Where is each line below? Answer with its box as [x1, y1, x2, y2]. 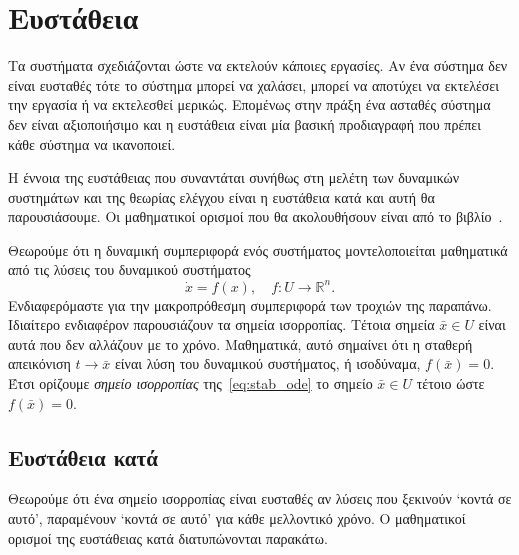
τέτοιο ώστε [416, 372, 485, 393]
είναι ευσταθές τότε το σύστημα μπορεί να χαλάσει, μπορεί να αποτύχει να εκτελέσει [8, 74, 500, 95]
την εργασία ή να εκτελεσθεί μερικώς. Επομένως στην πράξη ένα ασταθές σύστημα [8, 94, 491, 115]
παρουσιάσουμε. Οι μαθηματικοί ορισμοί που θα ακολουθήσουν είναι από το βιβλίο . [8, 206, 503, 227]
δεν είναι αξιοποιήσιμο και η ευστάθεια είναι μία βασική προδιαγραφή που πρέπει [8, 113, 481, 134]
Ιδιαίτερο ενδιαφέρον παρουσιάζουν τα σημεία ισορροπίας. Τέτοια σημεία [8, 314, 435, 335]
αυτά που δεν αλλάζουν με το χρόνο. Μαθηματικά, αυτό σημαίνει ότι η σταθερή [8, 333, 473, 354]
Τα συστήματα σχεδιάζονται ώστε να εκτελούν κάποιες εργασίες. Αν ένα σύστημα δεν [8, 55, 508, 76]
